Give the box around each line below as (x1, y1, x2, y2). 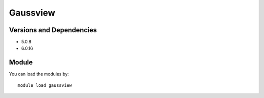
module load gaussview (18, 82, 72, 88)
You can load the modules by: (9, 71, 69, 77)
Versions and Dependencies (9, 26, 97, 34)
